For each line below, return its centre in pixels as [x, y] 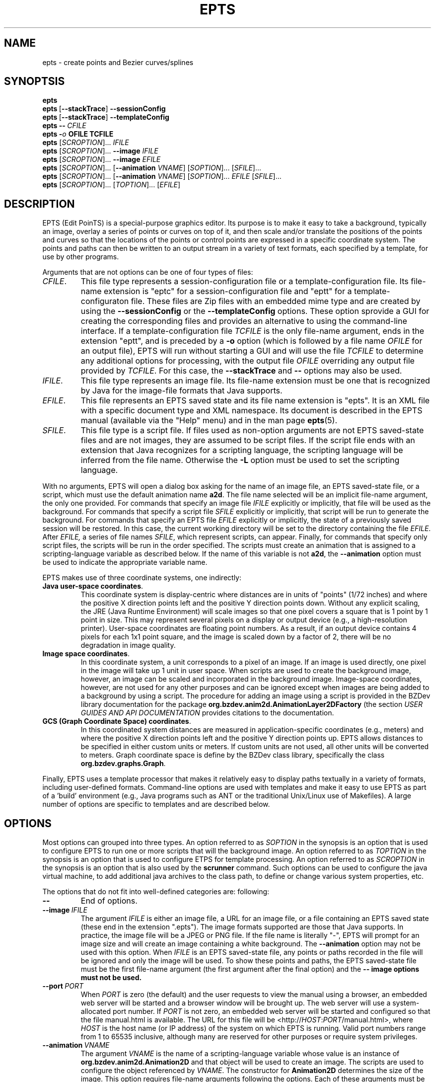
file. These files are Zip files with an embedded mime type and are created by [276, 301]
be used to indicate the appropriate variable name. [125, 562]
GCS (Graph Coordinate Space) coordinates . [117, 721]
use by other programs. [81, 257]
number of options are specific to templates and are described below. [156, 804]
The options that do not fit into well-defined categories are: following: [156, 892]
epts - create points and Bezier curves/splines [118, 62]
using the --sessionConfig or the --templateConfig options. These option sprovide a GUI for [255, 311]
